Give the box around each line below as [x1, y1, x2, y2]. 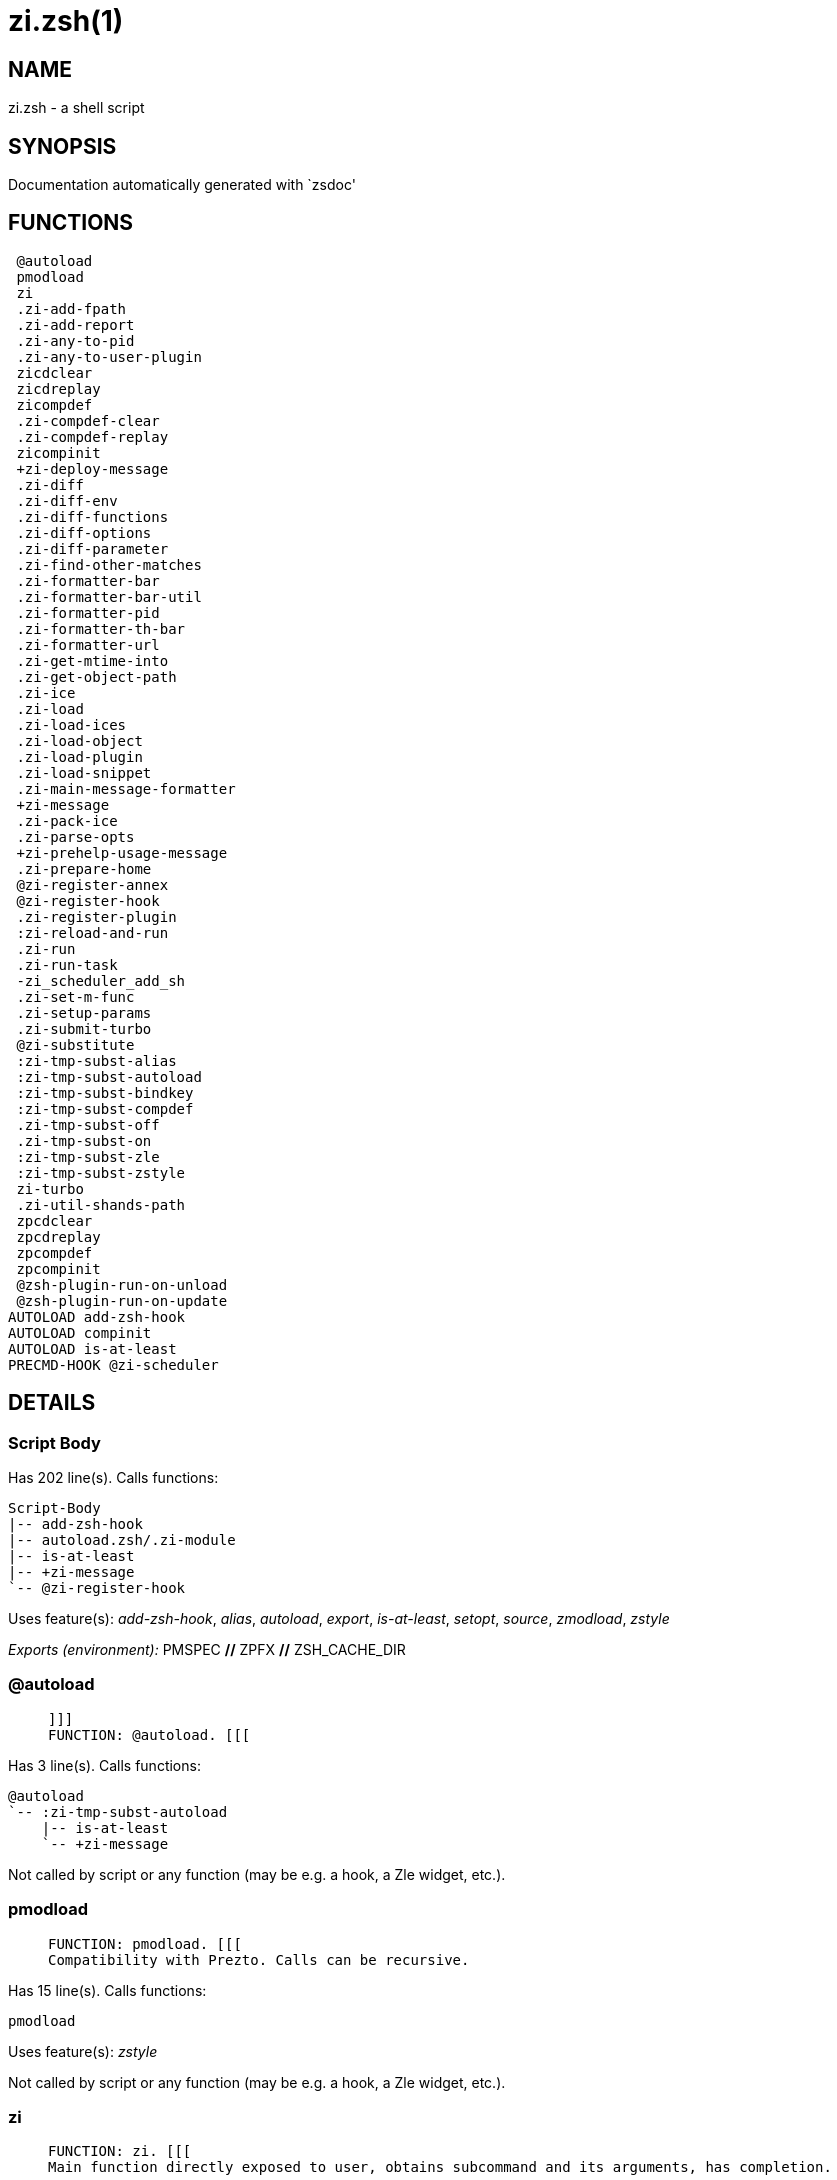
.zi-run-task [16, 956, 118, 973]
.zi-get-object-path [16, 668, 177, 685]
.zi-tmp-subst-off [16, 1116, 160, 1133]
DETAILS [8, 1390, 96, 1416]
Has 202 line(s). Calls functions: [8, 1469, 219, 1487]
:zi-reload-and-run [16, 924, 169, 941]
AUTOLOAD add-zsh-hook [8, 1308, 186, 1325]
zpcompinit [16, 1260, 101, 1277]
